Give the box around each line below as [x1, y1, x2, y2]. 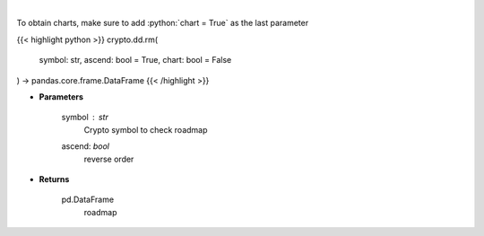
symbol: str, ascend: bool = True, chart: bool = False [39, 55, 232, 66]
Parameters [39, 91, 84, 102]
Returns [39, 173, 70, 184]
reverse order [83, 153, 134, 164]
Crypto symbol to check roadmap [83, 124, 208, 135]
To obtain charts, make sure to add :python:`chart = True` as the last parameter [16, 18, 309, 29]
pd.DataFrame [61, 194, 115, 205]
